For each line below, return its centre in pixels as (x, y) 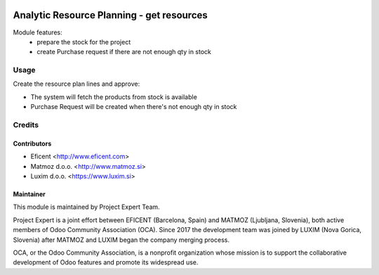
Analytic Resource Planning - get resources (111, 15)
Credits (26, 124)
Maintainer (29, 194)
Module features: (38, 32)
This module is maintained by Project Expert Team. (87, 207)
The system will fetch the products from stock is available (114, 97)
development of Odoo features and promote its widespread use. (106, 262)
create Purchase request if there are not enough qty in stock (124, 52)
